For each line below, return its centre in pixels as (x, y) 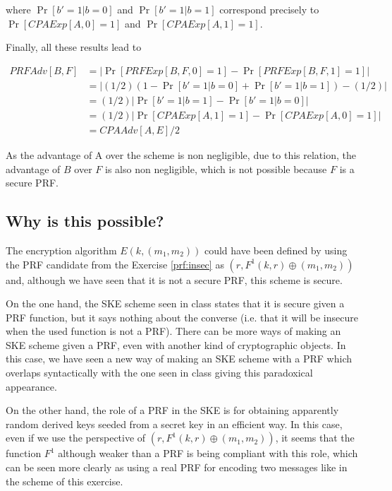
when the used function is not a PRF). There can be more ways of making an (173, 331)
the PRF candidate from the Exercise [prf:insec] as (115, 264)
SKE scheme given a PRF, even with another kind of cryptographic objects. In (176, 344)
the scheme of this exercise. (65, 481)
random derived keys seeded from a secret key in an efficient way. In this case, (174, 424)
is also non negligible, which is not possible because (216, 168)
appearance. (31, 386)
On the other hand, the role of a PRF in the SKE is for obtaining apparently (172, 410)
